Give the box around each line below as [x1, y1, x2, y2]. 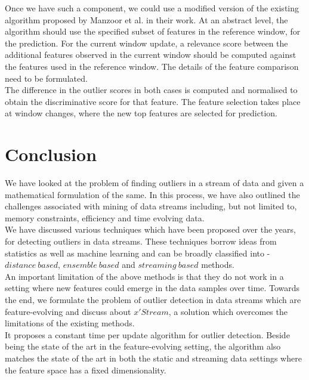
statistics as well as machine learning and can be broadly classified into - [5, 246, 270, 259]
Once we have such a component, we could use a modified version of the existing [5, 2, 299, 14]
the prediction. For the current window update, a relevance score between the [5, 36, 288, 49]
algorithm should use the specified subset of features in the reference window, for [5, 25, 301, 38]
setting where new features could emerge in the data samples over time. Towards [5, 282, 300, 294]
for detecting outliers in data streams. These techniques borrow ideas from [5, 235, 277, 248]
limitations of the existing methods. [5, 317, 135, 329]
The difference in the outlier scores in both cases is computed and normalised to [5, 84, 298, 96]
